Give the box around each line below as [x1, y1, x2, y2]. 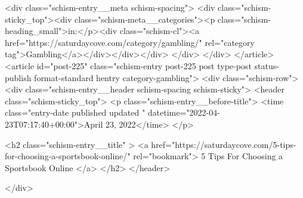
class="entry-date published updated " [5, 106, 146, 119]
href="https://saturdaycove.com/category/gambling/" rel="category [5, 36, 255, 48]
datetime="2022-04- [147, 106, 220, 119]
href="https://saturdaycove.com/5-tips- [151, 138, 296, 150]
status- [254, 59, 279, 72]
